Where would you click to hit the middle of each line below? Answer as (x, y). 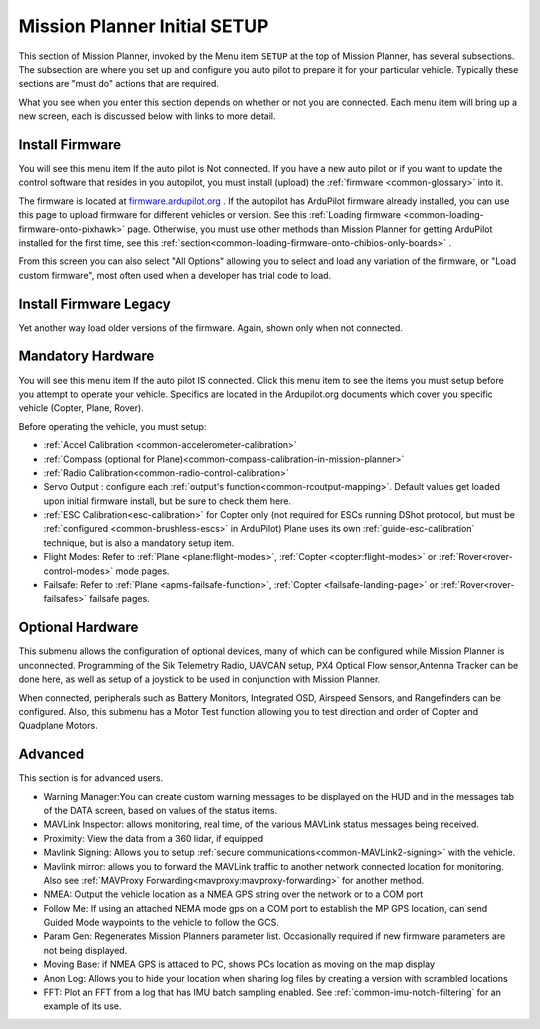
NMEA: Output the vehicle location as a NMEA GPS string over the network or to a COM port (233, 894)
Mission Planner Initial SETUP (143, 26)
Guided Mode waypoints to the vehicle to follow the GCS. (161, 922)
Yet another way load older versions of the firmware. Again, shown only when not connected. (211, 327)
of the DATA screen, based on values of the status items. (160, 810)
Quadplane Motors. (58, 726)
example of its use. (82, 1006)
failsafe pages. (119, 599)
